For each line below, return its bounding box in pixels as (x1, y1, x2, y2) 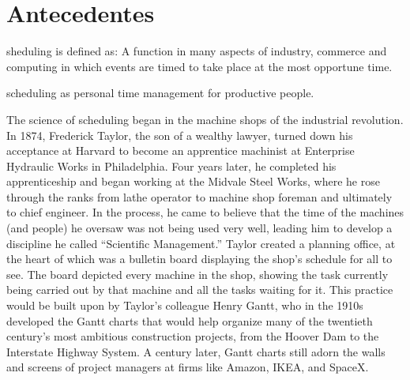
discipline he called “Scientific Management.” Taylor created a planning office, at (6, 235, 396, 251)
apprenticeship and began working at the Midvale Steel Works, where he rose (6, 173, 380, 190)
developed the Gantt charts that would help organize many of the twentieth (6, 312, 373, 329)
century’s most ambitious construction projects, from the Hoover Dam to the (6, 328, 379, 344)
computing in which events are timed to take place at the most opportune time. (6, 58, 393, 74)
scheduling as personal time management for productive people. (6, 85, 314, 101)
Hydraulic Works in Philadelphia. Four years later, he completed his (6, 157, 337, 174)
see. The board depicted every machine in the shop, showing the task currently (6, 265, 389, 282)
